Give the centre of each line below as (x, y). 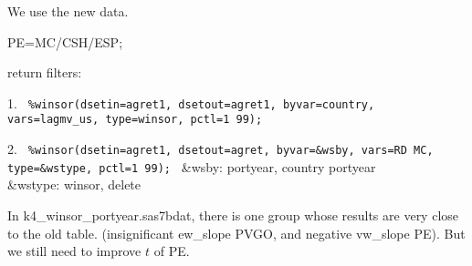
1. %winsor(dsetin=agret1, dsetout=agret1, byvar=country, (191, 102)
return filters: (45, 72)
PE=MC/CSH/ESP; (65, 41)
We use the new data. (68, 11)
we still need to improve (74, 251)
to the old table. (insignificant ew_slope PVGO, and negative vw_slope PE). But (236, 233)
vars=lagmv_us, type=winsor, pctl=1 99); (135, 120)
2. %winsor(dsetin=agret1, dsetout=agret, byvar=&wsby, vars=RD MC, (220, 149)
